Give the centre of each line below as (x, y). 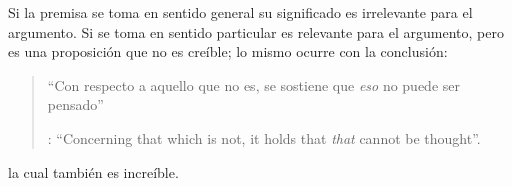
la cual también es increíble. (93, 171)
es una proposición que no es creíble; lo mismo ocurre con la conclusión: (228, 51)
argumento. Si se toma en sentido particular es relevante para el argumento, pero (256, 31)
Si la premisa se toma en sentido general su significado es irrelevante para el (240, 12)
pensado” (75, 104)
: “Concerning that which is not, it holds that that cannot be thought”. (264, 137)
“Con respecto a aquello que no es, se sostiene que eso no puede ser (253, 84)
